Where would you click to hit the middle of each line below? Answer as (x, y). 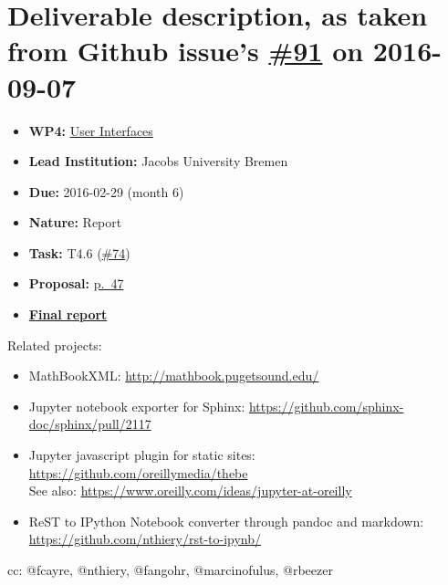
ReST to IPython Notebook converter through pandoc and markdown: (226, 521)
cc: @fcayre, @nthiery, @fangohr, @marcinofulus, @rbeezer (170, 569)
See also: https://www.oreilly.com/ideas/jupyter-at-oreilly (190, 491)
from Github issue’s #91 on (186, 51)
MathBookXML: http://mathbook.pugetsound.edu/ (174, 376)
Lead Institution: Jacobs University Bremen (158, 161)
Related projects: (55, 345)
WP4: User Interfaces (91, 130)
